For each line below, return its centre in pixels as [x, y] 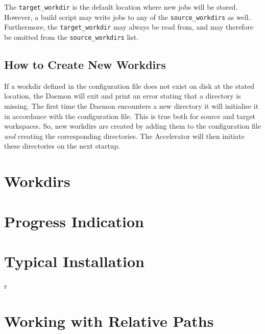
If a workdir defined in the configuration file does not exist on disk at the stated [129, 86]
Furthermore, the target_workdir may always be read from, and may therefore [129, 27]
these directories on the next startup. [62, 146]
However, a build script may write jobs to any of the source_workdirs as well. [127, 17]
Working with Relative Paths [109, 320]
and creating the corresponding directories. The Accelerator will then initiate [124, 136]
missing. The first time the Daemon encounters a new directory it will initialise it [131, 106]
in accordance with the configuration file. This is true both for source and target [130, 116]
